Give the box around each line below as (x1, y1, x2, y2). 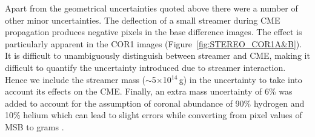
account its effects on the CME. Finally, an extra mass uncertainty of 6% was (5, 85, 293, 98)
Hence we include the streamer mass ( (5, 73, 146, 85)
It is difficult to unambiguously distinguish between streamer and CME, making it (5, 49, 310, 62)
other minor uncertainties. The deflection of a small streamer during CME (5, 13, 280, 26)
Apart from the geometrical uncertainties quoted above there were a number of (5, 2, 298, 14)
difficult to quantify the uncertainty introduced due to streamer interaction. (5, 61, 286, 73)
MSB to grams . (5, 120, 64, 133)
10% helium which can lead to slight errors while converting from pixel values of (5, 109, 302, 121)
